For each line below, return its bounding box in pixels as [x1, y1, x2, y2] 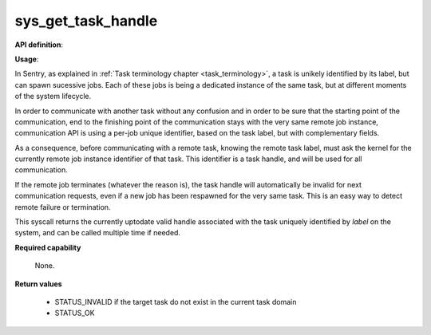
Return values [14, 279, 63, 289]
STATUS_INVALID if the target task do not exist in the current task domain [54, 297, 297, 306]
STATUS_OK [54, 308, 95, 318]
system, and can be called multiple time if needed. [14, 228, 181, 238]
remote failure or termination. [14, 202, 111, 211]
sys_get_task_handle [14, 12, 158, 30]
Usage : [14, 54, 39, 64]
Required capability [14, 242, 81, 252]
